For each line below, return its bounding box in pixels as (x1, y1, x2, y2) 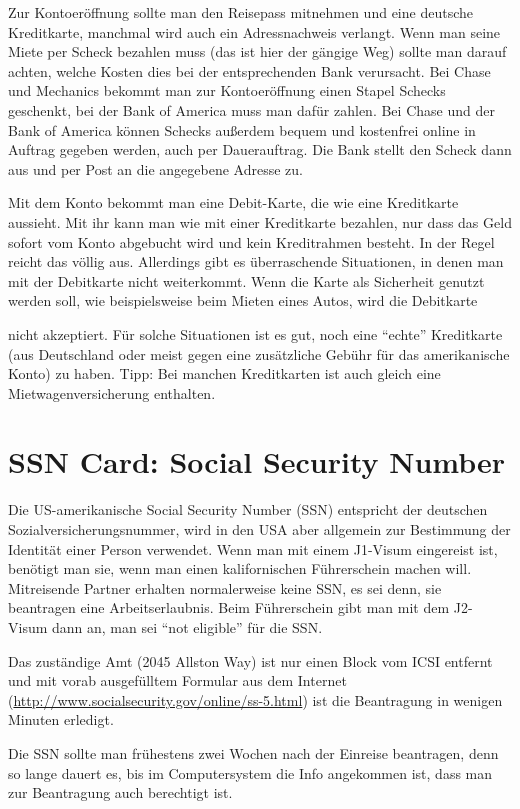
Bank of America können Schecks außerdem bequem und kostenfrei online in (8, 119, 476, 140)
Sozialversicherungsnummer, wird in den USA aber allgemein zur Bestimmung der (8, 519, 511, 539)
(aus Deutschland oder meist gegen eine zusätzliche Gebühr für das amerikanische (8, 343, 510, 364)
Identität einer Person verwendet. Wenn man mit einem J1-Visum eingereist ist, (8, 538, 498, 559)
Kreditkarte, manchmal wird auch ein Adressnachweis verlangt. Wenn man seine (8, 21, 501, 42)
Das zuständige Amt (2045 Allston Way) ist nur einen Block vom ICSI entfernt (8, 650, 493, 671)
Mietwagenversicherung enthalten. (8, 382, 216, 403)
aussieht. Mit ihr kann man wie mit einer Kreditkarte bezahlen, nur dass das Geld (8, 211, 512, 232)
